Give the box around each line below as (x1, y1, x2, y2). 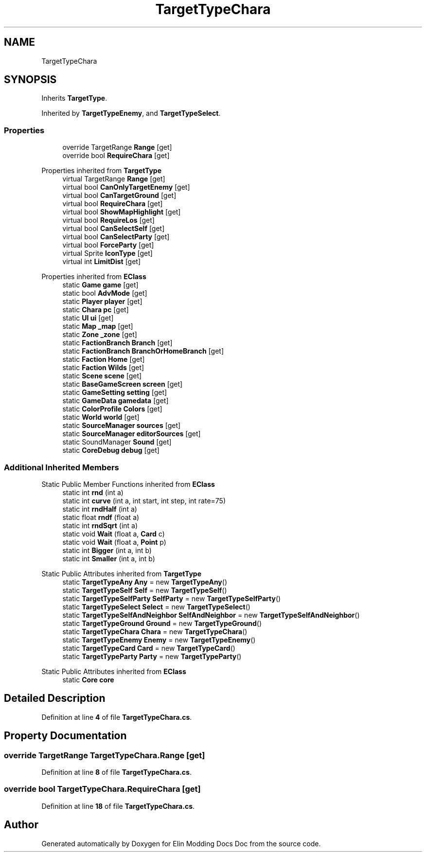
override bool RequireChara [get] (62, 151, 170, 160)
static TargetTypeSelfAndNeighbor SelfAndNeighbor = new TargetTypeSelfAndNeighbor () (62, 610, 360, 619)
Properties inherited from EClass (41, 272, 146, 281)
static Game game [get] (62, 281, 139, 289)
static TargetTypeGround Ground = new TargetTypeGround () (62, 619, 262, 627)
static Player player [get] (62, 297, 142, 306)
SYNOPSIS (4, 73, 57, 86)
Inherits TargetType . (41, 94, 107, 103)
